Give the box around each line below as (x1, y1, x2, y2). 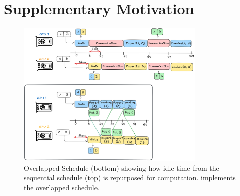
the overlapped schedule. (24, 182, 100, 192)
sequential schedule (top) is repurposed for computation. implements (24, 172, 236, 183)
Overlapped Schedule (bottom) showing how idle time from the (24, 162, 219, 173)
